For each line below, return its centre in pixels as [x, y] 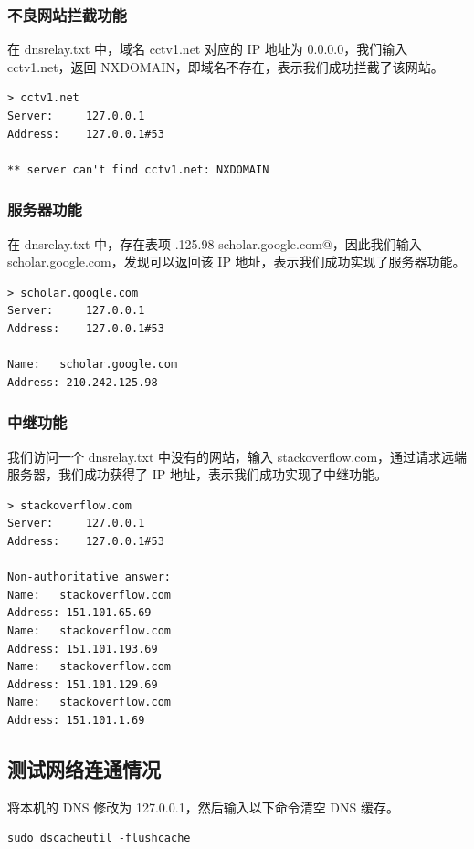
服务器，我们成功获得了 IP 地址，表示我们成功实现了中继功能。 [197, 474]
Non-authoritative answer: [89, 577]
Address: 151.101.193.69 [83, 649]
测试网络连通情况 [84, 768]
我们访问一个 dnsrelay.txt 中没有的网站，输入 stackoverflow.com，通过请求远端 [237, 456]
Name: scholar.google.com [93, 365]
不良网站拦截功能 [67, 14]
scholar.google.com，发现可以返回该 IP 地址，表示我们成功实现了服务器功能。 [237, 262]
